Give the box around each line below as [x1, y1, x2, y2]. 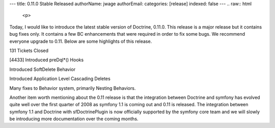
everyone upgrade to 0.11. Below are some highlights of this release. [9, 38, 152, 44]
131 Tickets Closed [9, 47, 48, 54]
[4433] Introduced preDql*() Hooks [9, 57, 84, 63]
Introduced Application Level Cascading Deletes [9, 75, 111, 82]
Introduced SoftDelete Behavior [9, 66, 76, 72]
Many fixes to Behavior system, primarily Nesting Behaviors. [9, 85, 136, 91]
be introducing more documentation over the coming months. [9, 116, 139, 122]
